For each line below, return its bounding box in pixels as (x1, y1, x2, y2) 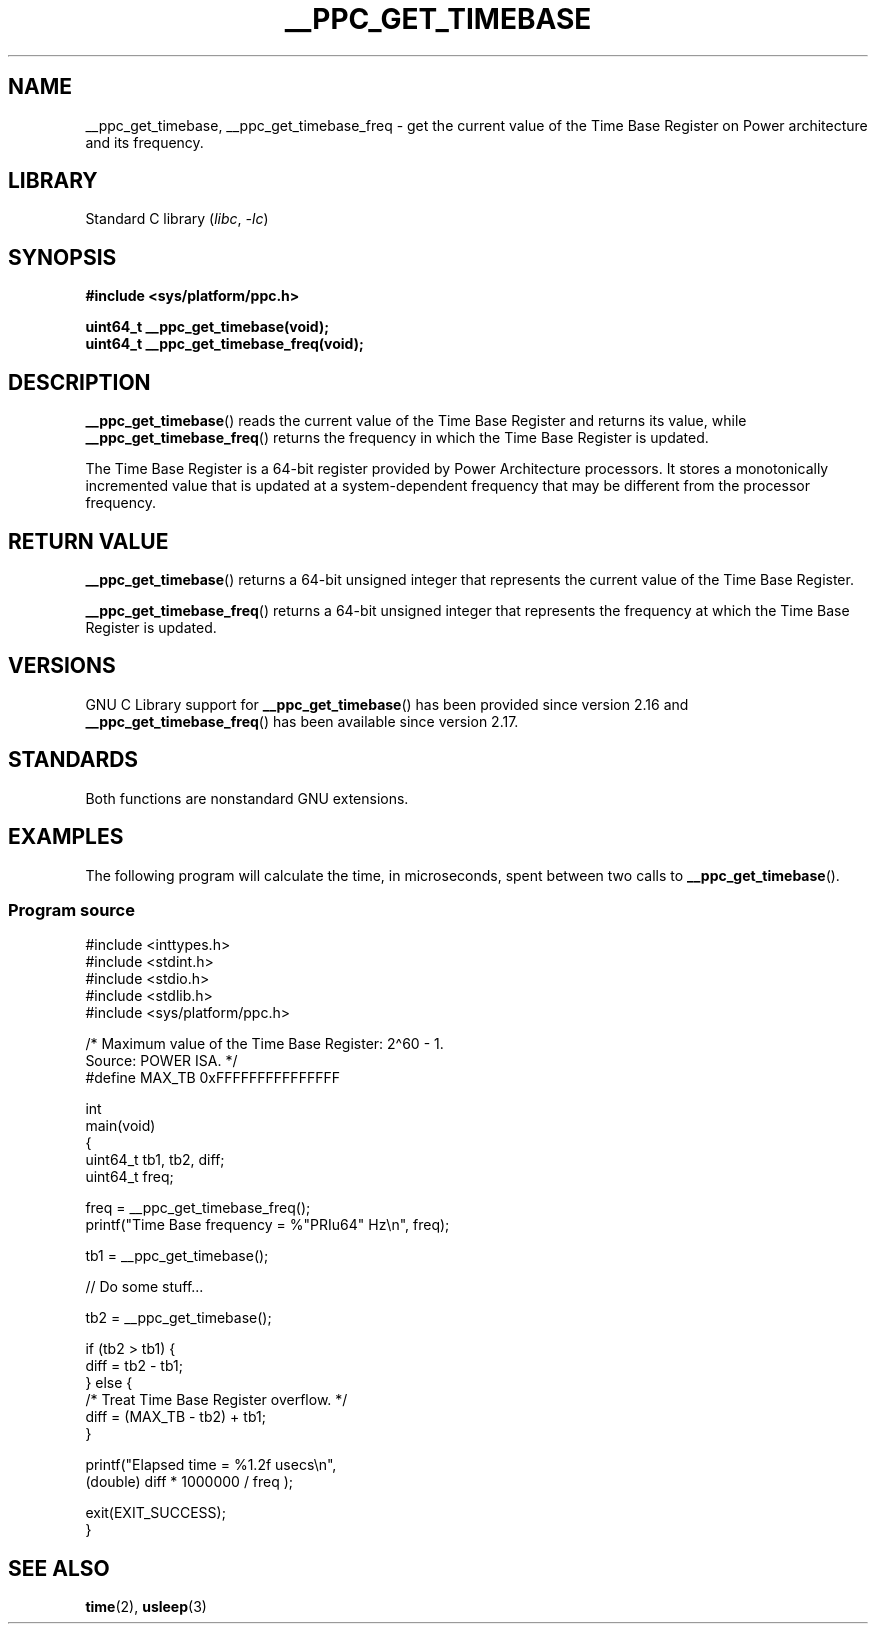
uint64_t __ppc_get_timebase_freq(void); (85, 335, 364, 353)
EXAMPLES (8, 824, 124, 850)
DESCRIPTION (8, 369, 151, 395)
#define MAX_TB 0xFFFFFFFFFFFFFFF (85, 1069, 340, 1087)
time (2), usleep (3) (85, 1598, 207, 1616)
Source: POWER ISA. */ (85, 1052, 238, 1070)
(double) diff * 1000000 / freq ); (85, 1473, 294, 1491)
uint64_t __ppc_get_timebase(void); (85, 318, 330, 336)
